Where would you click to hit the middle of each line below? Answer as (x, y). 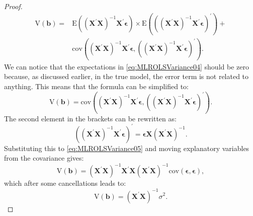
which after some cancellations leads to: (65, 183)
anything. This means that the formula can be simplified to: (97, 86)
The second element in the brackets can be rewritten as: (90, 118)
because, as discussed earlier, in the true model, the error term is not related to (126, 76)
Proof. (13, 6)
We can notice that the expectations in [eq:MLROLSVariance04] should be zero (126, 66)
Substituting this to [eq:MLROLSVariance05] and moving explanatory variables (127, 148)
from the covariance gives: (44, 158)
